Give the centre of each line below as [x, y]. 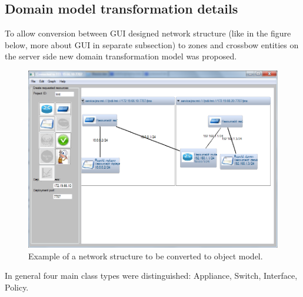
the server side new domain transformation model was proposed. [121, 56]
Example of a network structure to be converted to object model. [146, 256]
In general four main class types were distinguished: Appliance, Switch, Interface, [151, 276]
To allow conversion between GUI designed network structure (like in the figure [148, 33]
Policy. [17, 287]
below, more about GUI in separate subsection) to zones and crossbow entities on [152, 44]
